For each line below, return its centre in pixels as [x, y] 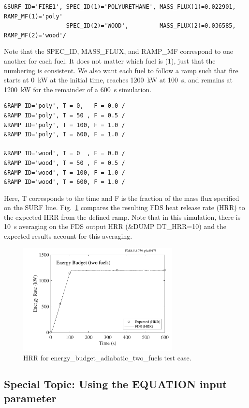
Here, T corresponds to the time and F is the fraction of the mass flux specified [122, 198]
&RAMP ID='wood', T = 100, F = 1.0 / [65, 172]
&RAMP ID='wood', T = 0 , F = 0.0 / [65, 154]
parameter [30, 398]
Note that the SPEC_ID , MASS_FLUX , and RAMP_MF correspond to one [118, 51]
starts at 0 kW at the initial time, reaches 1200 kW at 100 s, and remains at [118, 80]
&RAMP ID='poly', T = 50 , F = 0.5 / [65, 115]
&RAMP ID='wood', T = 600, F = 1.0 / [65, 182]
